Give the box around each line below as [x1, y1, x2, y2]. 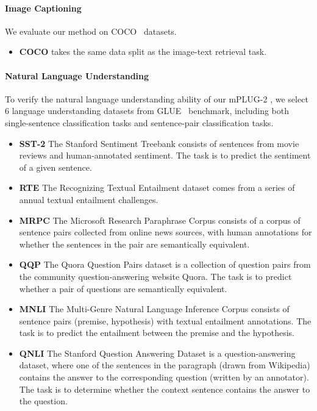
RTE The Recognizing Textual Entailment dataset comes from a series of [19, 181, 295, 194]
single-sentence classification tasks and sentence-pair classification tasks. [5, 116, 274, 129]
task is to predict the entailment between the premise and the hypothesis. [19, 326, 294, 339]
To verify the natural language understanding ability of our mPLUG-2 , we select [5, 92, 308, 105]
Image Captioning [5, 1, 82, 14]
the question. [19, 395, 68, 407]
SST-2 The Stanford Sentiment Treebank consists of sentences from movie [19, 137, 299, 149]
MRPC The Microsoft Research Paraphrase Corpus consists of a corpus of [19, 213, 301, 226]
